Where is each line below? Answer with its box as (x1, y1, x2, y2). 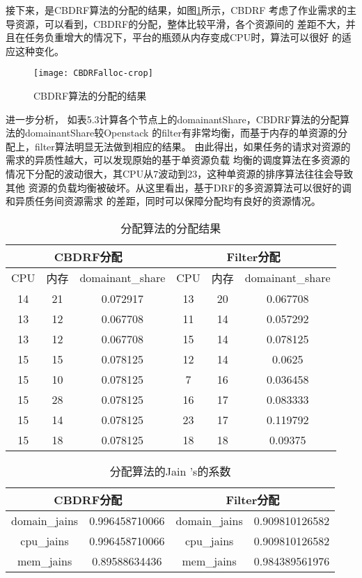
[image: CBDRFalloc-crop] (33, 68, 153, 79)
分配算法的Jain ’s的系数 (109, 462, 231, 479)
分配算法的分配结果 (120, 219, 221, 236)
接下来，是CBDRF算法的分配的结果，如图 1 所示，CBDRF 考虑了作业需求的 (6, 3, 347, 17)
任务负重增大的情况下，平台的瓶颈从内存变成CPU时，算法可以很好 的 (24, 30, 342, 45)
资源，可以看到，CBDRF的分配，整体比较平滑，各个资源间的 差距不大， (15, 16, 346, 31)
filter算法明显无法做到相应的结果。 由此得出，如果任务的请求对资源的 (34, 139, 351, 153)
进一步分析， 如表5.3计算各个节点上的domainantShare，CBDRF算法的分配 (6, 111, 340, 126)
